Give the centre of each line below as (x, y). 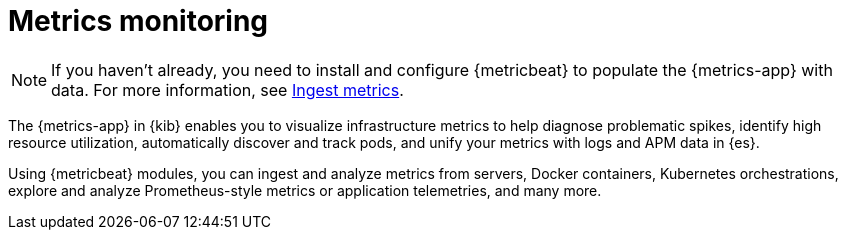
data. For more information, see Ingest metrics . (227, 89)
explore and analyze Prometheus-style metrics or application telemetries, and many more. (305, 190)
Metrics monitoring (138, 21)
